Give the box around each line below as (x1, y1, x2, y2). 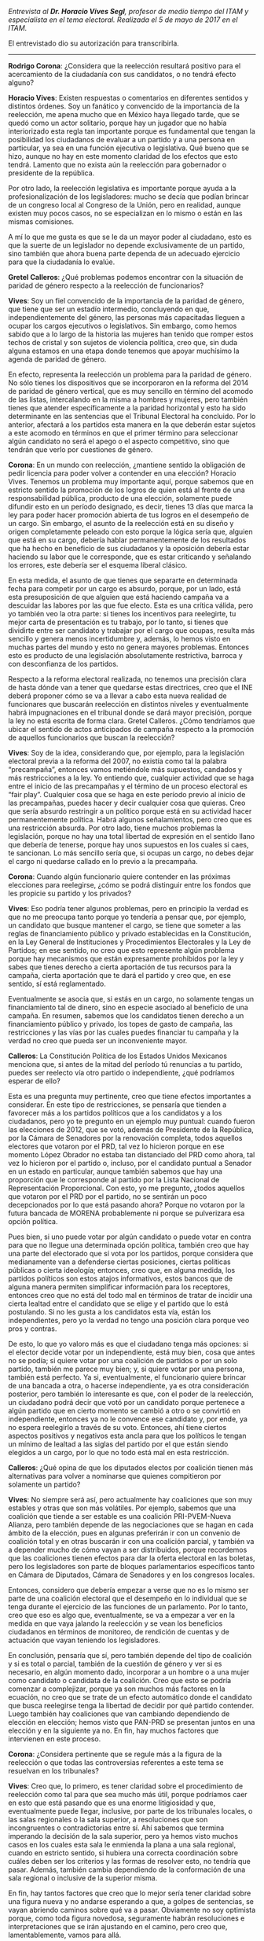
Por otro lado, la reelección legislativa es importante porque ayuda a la (8, 184, 236, 193)
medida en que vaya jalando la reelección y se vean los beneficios (8, 1619, 223, 1628)
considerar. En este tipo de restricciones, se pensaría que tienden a (8, 1100, 226, 1109)
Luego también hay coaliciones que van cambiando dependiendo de (8, 1709, 230, 1719)
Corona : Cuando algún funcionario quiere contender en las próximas (8, 872, 231, 881)
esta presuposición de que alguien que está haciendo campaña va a (8, 593, 229, 601)
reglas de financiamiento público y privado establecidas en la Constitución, (8, 929, 251, 938)
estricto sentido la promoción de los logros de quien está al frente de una (8, 485, 245, 494)
